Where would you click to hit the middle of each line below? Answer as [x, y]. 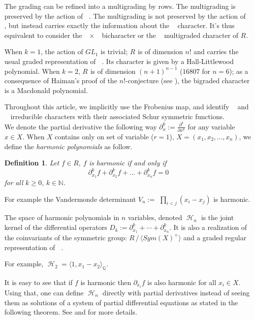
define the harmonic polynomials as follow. [68, 146]
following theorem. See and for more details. [71, 312]
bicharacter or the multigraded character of [170, 35]
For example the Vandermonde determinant [70, 199]
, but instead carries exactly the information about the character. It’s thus [120, 25]
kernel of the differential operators [56, 227]
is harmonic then [106, 282]
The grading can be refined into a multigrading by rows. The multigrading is [120, 6]
